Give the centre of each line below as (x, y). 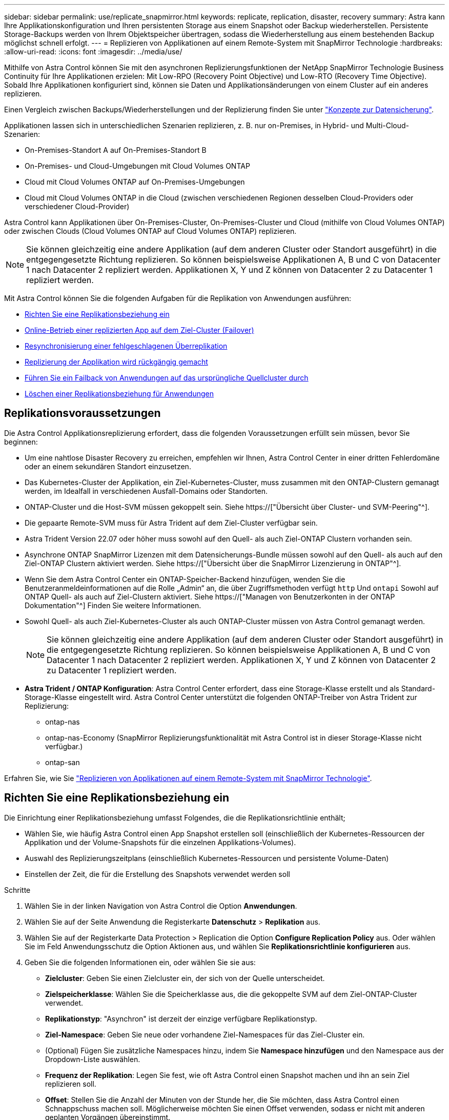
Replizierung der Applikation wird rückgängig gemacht (116, 362)
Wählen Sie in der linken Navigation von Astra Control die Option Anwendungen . (161, 906)
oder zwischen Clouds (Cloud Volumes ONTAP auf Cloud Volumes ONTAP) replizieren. (150, 231)
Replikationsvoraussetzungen (83, 413)
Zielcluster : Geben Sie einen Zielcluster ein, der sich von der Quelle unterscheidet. (185, 978)
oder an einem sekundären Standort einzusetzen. (108, 466)
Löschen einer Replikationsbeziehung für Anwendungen (119, 394)
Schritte (17, 890)
